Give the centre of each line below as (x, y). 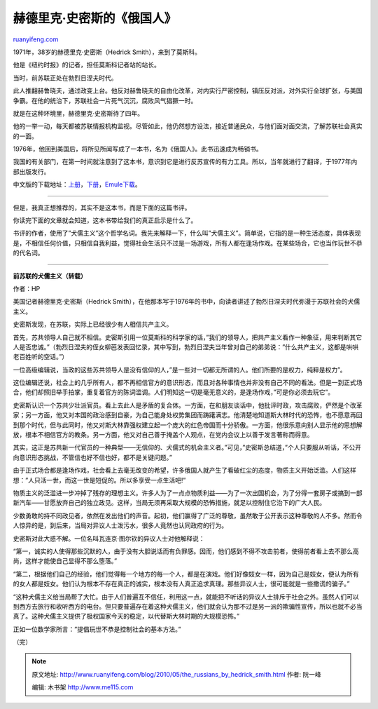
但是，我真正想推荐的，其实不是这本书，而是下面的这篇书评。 (102, 208)
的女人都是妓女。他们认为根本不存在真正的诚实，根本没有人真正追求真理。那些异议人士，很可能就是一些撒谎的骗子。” (181, 584)
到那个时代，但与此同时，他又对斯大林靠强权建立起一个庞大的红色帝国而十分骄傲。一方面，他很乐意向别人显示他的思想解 (188, 425)
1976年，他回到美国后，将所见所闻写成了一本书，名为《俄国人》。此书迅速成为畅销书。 (138, 149)
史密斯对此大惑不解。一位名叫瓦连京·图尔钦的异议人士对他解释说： (109, 538)
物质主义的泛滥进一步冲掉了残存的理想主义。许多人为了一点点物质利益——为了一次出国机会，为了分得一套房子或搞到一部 (188, 493)
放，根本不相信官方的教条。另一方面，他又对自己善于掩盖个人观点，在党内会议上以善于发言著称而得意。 (163, 435)
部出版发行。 (31, 171)
